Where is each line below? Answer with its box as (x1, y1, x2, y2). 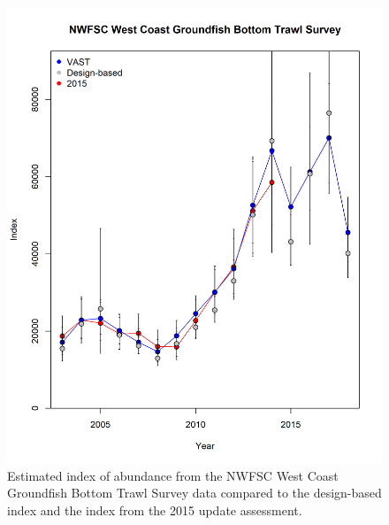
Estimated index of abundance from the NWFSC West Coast (7, 466, 339, 484)
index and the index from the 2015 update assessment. (7, 500, 302, 519)
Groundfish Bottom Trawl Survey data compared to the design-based (7, 483, 382, 502)
